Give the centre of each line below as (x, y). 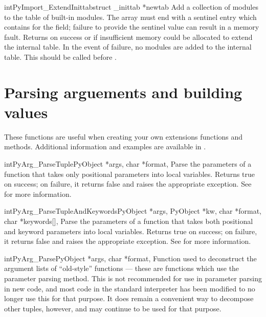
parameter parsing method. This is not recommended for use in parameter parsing (133, 278)
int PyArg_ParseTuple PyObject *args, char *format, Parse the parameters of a (128, 164)
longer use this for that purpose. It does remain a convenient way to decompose (129, 298)
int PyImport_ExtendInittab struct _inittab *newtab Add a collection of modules (131, 7)
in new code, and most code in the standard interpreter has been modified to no (130, 288)
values (26, 112)
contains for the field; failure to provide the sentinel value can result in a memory (132, 27)
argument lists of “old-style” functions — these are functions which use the (122, 268)
